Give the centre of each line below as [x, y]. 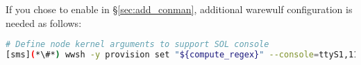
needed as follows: [44, 22]
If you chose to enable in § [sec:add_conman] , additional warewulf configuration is [179, 9]
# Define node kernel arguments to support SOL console [137, 45]
